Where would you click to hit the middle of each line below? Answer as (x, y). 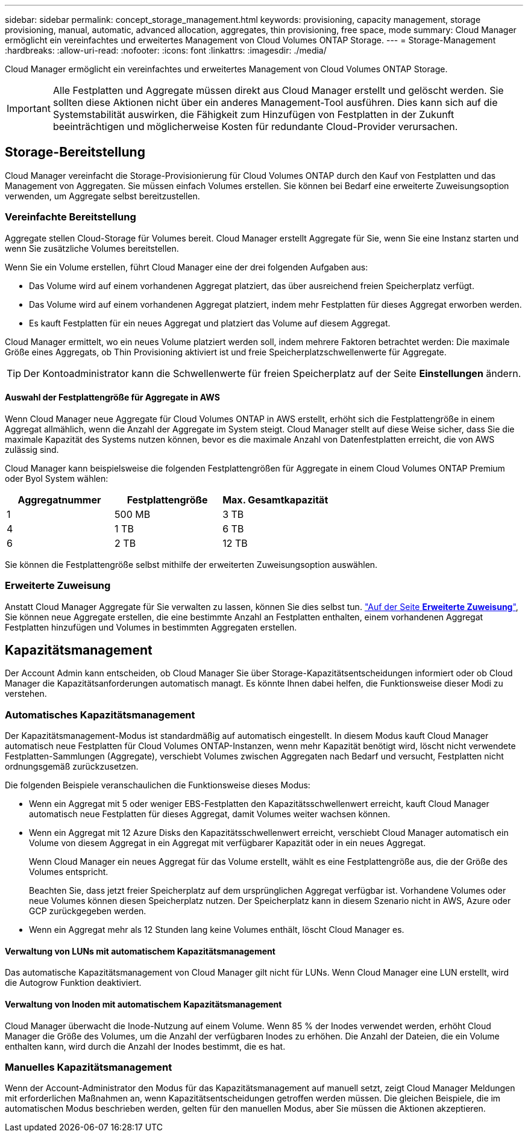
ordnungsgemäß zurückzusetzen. (72, 767)
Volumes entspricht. (69, 872)
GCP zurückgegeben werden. (88, 911)
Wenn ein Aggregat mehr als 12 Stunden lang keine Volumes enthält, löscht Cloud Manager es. (217, 930)
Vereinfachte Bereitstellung (71, 217)
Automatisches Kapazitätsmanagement (100, 715)
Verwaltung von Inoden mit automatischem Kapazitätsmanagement (143, 1004)
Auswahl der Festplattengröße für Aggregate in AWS (112, 397)
